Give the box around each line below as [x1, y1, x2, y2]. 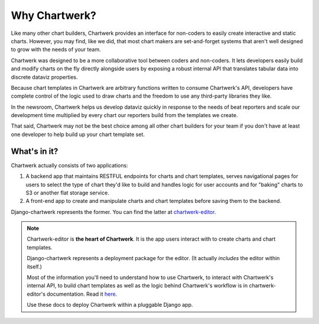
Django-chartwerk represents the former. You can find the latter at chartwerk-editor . [11, 208, 216, 215]
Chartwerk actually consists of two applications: [11, 161, 128, 169]
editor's [27, 290, 45, 297]
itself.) [27, 263, 43, 270]
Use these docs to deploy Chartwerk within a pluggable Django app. [27, 302, 193, 309]
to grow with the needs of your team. [11, 46, 101, 53]
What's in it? [11, 146, 58, 156]
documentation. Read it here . [46, 290, 118, 297]
